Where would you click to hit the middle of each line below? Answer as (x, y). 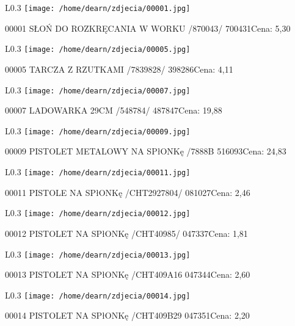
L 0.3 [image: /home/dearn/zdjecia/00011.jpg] (98, 172)
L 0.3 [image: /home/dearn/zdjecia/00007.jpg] (98, 89)
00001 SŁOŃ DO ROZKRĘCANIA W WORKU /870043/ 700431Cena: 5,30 (148, 28)
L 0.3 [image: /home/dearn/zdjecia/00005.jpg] (98, 49)
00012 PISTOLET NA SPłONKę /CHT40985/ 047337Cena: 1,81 (126, 233)
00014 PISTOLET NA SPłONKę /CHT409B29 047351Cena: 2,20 (127, 315)
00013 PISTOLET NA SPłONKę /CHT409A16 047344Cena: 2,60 (128, 274)
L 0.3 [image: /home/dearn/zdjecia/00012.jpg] (98, 213)
